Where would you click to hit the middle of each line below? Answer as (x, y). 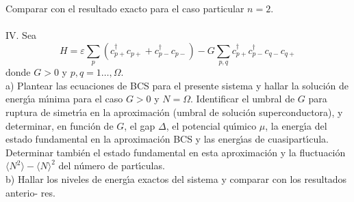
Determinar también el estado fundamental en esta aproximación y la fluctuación (176, 152)
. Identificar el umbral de (243, 99)
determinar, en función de (60, 125)
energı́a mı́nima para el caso (64, 99)
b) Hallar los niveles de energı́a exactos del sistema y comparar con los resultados (176, 178)
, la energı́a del (296, 125)
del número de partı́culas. (112, 165)
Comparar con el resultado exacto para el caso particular (125, 8)
